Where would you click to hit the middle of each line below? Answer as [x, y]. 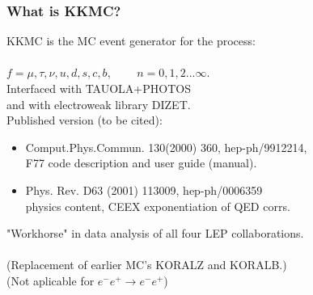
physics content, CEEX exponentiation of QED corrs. [158, 206]
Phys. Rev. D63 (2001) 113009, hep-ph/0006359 [144, 190]
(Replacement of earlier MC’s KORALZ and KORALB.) [147, 265]
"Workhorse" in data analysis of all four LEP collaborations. [155, 233]
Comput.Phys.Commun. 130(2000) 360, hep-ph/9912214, [166, 147]
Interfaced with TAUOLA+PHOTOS [99, 88]
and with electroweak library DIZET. [99, 104]
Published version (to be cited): [85, 120]
